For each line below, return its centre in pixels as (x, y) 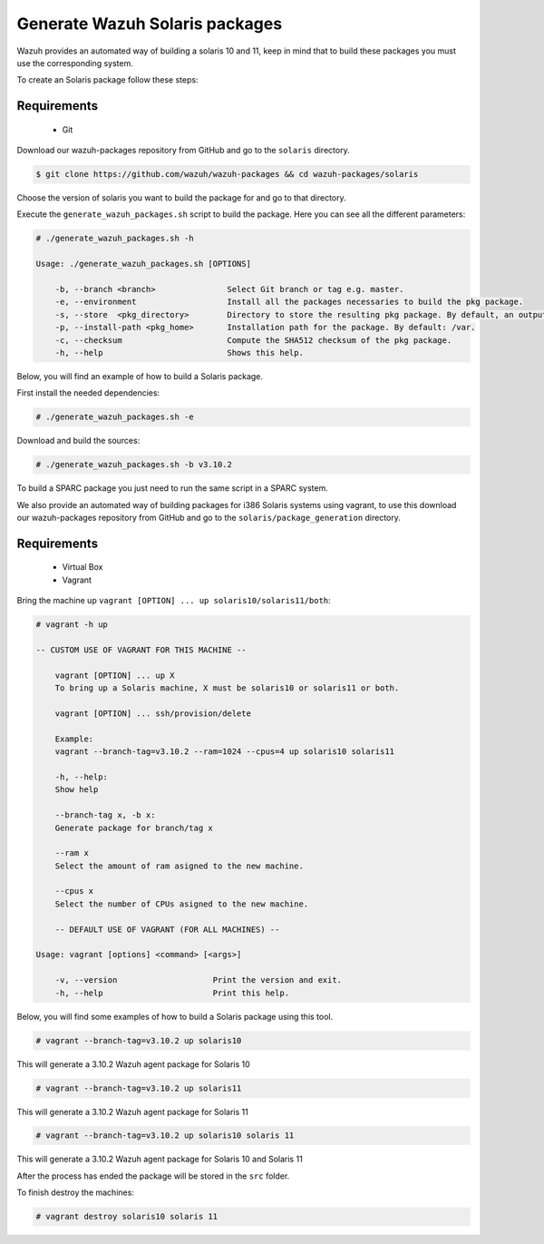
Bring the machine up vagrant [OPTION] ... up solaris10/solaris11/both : (174, 601)
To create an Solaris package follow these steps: (107, 80)
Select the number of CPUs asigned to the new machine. (182, 904)
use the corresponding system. (75, 63)
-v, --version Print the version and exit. (199, 980)
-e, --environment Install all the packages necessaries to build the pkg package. (289, 302)
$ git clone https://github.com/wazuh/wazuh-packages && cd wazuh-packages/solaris (227, 174)
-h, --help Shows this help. (179, 353)
